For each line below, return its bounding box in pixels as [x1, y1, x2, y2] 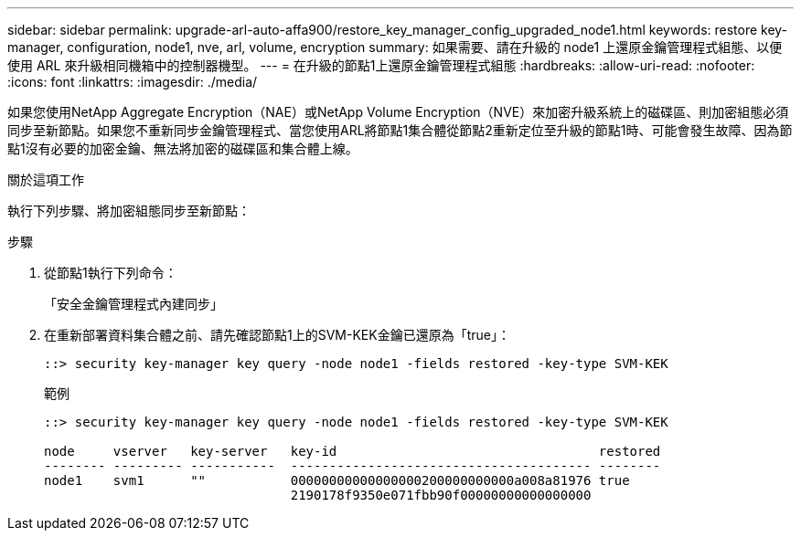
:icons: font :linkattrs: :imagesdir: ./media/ [7, 74, 258, 90]
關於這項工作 [7, 172, 84, 187]
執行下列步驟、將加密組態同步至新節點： [7, 203, 251, 218]
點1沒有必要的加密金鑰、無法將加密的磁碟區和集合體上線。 [7, 141, 358, 156]
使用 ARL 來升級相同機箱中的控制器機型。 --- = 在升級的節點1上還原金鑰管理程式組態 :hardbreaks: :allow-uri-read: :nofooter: [7, 58, 755, 73]
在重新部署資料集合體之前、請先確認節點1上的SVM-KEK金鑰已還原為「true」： [44, 327, 510, 343]
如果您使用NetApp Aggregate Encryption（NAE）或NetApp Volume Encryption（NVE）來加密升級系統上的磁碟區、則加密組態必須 [7, 104, 789, 120]
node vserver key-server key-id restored [44, 444, 661, 459]
